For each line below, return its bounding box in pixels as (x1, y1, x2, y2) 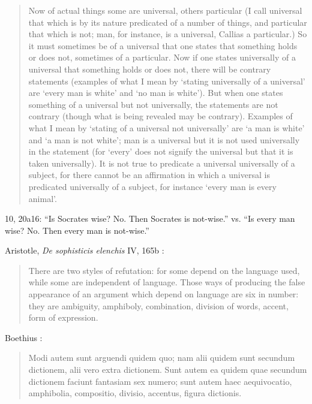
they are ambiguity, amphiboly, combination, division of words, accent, (28, 299, 289, 312)
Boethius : (5, 331, 43, 343)
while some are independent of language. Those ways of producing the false (28, 276, 305, 288)
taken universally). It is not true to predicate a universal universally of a (28, 156, 295, 169)
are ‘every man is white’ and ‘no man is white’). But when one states (28, 86, 283, 99)
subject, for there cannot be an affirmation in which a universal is (28, 168, 270, 181)
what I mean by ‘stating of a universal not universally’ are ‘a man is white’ (28, 121, 305, 134)
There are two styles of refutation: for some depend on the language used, (28, 264, 300, 276)
